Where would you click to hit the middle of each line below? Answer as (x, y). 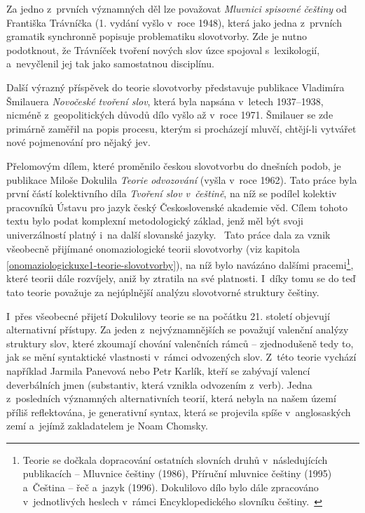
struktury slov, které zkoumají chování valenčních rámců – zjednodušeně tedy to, (180, 343)
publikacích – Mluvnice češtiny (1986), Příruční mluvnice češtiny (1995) (177, 473)
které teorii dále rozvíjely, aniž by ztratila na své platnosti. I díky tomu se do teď (181, 278)
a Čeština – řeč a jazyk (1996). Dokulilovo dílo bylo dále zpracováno (171, 487)
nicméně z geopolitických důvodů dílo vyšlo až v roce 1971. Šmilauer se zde (170, 115)
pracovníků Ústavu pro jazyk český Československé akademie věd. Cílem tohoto (177, 207)
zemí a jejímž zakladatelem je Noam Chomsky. (107, 426)
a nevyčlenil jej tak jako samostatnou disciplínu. (110, 64)
